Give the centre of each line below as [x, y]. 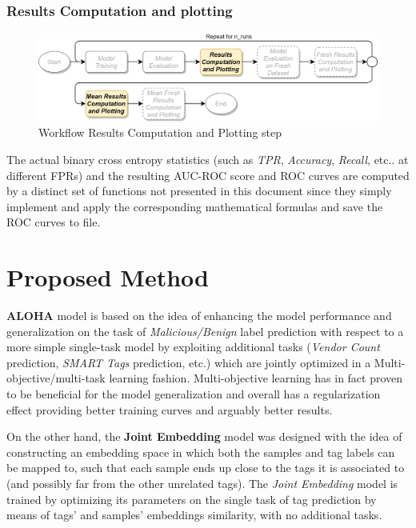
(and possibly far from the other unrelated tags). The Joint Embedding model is [202, 483]
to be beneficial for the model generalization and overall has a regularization [194, 394]
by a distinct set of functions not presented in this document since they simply [199, 191]
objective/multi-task [56, 378]
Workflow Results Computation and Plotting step [160, 132]
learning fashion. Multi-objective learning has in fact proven [256, 378]
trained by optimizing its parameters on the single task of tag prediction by [192, 499]
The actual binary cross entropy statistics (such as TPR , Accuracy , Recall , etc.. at [208, 159]
